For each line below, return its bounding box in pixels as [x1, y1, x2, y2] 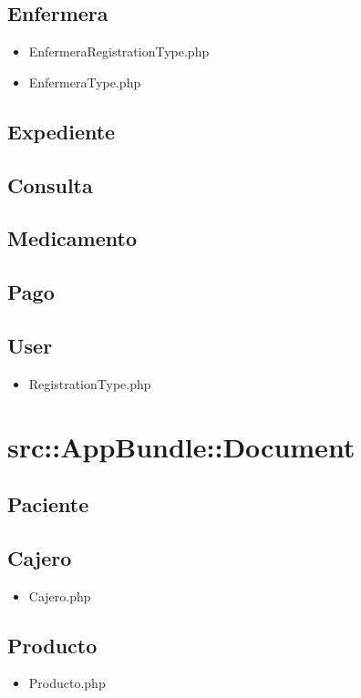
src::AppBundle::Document [7, 427, 356, 465]
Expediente [7, 117, 116, 145]
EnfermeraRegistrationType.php [28, 42, 210, 61]
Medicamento [7, 224, 137, 252]
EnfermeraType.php [28, 72, 141, 91]
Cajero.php [28, 586, 91, 605]
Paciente [7, 490, 89, 518]
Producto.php [28, 673, 106, 693]
